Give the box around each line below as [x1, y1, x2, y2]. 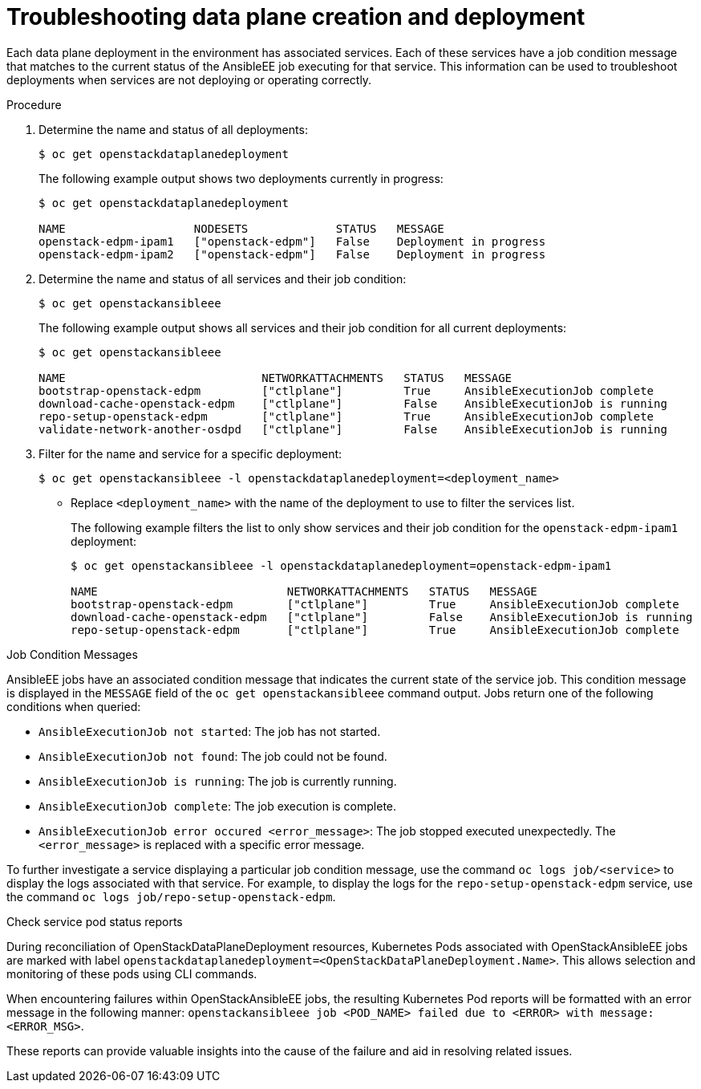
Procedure [6, 97, 62, 112]
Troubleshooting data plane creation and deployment [6, 3, 586, 30]
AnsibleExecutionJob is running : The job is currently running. [38, 774, 397, 788]
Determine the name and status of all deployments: [38, 122, 308, 136]
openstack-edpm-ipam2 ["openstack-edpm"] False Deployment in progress [38, 247, 546, 261]
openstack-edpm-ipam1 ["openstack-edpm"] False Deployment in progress [38, 234, 546, 248]
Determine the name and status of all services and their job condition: [38, 271, 407, 286]
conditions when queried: [6, 699, 141, 713]
